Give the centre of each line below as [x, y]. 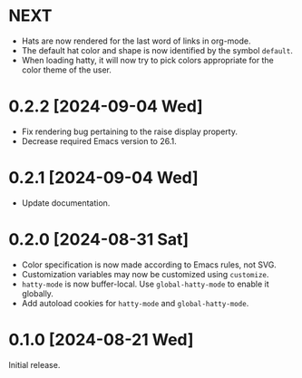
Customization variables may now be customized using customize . [145, 274]
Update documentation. [66, 203]
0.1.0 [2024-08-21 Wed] [101, 339]
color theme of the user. [67, 70]
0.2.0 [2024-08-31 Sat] [99, 239]
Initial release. [34, 364]
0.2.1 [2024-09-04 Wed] [103, 178]
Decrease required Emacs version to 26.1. [99, 141]
